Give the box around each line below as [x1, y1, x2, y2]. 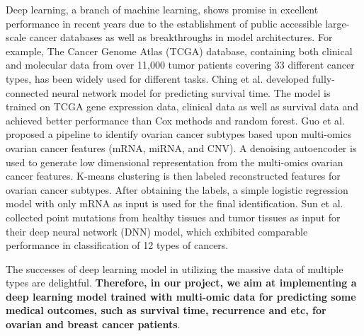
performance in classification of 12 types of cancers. [6, 238, 229, 253]
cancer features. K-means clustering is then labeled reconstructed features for [6, 168, 341, 183]
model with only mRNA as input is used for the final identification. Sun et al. [6, 196, 343, 211]
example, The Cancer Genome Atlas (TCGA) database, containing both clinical [6, 43, 353, 58]
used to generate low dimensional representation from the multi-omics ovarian [6, 154, 343, 169]
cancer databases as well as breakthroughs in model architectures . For [29, 30, 333, 45]
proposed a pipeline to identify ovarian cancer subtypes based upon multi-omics [6, 127, 352, 141]
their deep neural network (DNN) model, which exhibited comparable [6, 224, 308, 238]
